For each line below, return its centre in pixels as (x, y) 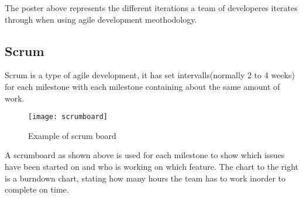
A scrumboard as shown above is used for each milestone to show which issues (145, 155)
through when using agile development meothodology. (101, 19)
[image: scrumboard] (68, 117)
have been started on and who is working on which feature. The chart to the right (152, 167)
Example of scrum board (72, 135)
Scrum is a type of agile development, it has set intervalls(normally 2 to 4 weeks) (150, 75)
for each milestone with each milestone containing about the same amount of (142, 86)
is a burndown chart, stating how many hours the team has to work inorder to (145, 178)
